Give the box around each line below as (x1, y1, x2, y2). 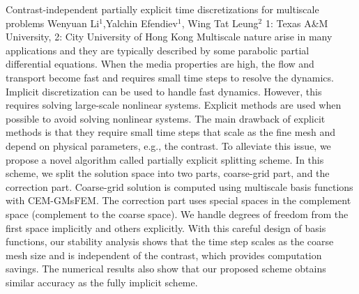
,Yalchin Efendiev (102, 15, 178, 30)
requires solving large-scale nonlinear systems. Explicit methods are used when (6, 98, 342, 112)
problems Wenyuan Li (6, 15, 100, 30)
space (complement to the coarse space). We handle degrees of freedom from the (6, 206, 349, 221)
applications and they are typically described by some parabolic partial (6, 42, 310, 57)
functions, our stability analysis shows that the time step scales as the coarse (6, 234, 334, 249)
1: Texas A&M (265, 15, 328, 30)
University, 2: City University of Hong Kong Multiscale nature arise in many (6, 29, 333, 44)
